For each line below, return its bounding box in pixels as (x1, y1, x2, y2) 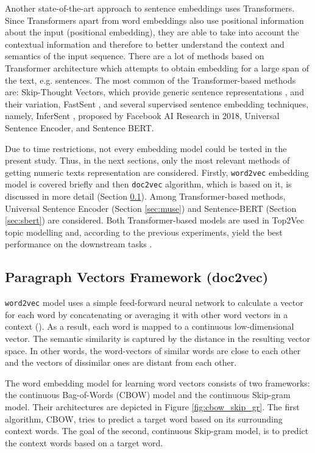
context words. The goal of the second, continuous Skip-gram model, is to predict (5, 424, 309, 437)
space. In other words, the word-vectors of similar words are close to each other (5, 344, 301, 357)
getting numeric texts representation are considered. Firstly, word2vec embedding (5, 165, 310, 178)
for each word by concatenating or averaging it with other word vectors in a (5, 308, 288, 321)
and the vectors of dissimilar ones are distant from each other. (5, 356, 237, 369)
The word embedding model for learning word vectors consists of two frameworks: (5, 376, 310, 389)
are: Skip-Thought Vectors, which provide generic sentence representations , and (5, 85, 304, 98)
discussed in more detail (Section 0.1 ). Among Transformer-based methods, (5, 190, 286, 203)
